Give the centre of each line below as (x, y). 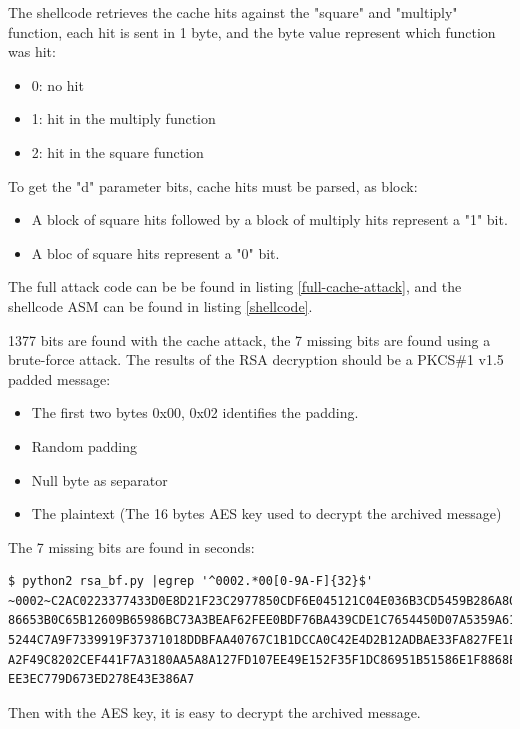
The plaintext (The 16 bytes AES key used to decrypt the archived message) (266, 513)
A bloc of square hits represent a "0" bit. (155, 252)
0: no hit (57, 84)
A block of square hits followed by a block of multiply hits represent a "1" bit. (269, 219)
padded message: (59, 378)
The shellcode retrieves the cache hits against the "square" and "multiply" (233, 12)
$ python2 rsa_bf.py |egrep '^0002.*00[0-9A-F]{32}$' (191, 581)
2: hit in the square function (117, 151)
